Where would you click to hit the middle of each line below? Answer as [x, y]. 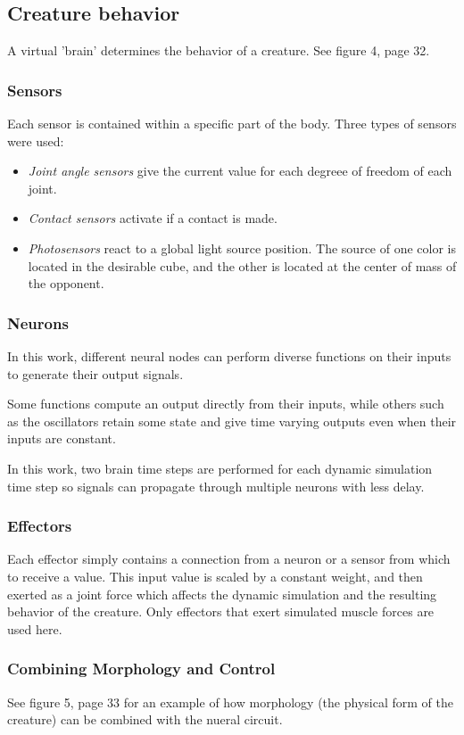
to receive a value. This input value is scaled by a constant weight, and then [215, 576]
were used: [36, 140]
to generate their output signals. [95, 373]
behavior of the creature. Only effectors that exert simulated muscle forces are [221, 611]
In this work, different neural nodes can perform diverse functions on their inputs [229, 355]
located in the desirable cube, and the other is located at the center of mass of [242, 265]
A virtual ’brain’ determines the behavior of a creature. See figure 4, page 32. [219, 50]
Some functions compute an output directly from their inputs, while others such [226, 404]
